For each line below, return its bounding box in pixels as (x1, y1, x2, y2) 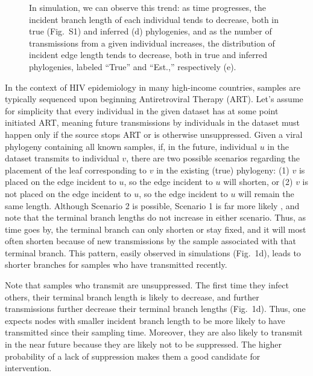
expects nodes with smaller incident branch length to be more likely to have (5, 314, 285, 326)
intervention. (5, 361, 52, 374)
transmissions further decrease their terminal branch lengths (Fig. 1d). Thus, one (5, 302, 306, 315)
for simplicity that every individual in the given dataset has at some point (5, 104, 279, 117)
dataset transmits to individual (5, 152, 119, 164)
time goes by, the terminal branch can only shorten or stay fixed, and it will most (5, 222, 306, 235)
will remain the (238, 187, 294, 199)
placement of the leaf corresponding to (5, 163, 147, 176)
